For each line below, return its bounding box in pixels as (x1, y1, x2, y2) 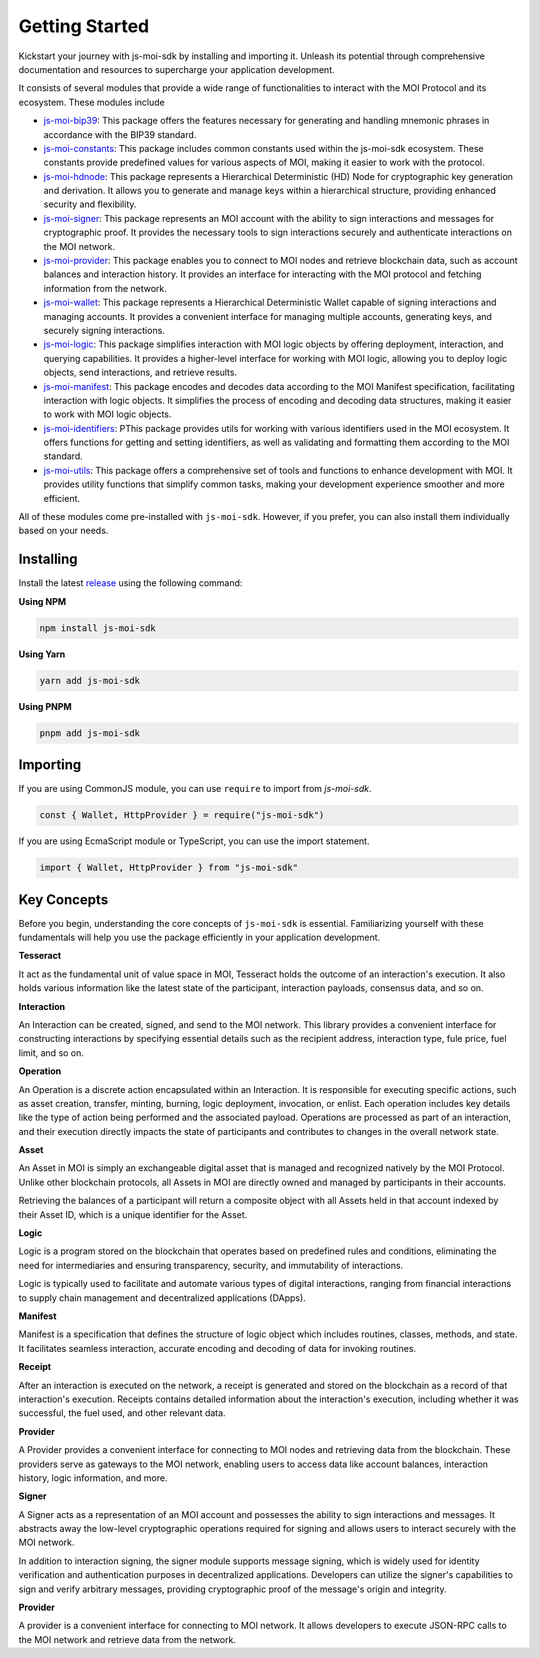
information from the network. (43, 282, 167, 294)
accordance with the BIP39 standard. (43, 128, 197, 140)
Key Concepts (18, 891, 109, 908)
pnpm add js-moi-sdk (39, 727, 140, 739)
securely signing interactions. (43, 324, 165, 336)
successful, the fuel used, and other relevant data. (18, 1407, 226, 1419)
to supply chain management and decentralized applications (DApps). (18, 1291, 307, 1304)
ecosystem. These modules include (18, 96, 165, 108)
